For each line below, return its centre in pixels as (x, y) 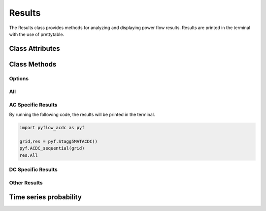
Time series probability (46, 197)
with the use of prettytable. (36, 34)
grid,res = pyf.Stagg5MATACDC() (59, 141)
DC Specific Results (33, 170)
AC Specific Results (33, 105)
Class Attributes (34, 49)
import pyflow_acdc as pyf (52, 128)
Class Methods (33, 64)
